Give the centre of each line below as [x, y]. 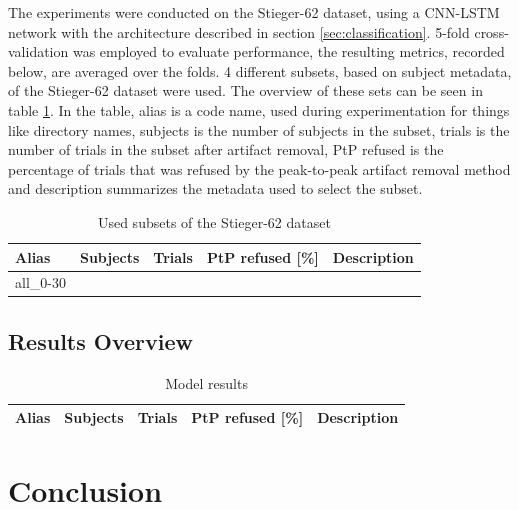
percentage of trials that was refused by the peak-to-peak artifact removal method [259, 168]
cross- [491, 31]
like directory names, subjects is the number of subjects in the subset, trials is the [259, 129]
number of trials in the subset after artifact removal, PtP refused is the [226, 149]
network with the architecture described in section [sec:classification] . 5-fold [239, 31]
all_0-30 [40, 282]
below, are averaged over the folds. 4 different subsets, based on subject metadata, [260, 70]
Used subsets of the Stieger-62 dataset [214, 221]
